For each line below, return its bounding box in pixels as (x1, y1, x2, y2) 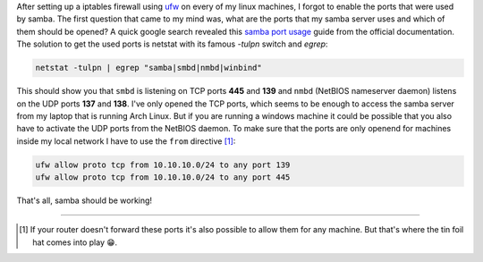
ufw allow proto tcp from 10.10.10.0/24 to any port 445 (35, 173, 291, 182)
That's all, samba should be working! (16, 195, 152, 206)
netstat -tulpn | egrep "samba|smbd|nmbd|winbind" (35, 63, 263, 73)
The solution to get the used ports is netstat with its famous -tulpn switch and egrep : (16, 38, 328, 49)
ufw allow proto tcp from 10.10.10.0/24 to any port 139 (35, 159, 291, 170)
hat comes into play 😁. (32, 237, 118, 248)
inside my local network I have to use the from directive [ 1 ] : (16, 135, 236, 147)
